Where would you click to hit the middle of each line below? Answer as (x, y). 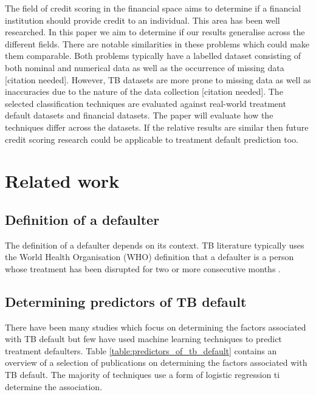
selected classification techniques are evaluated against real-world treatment (146, 103)
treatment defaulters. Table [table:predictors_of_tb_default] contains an (141, 350)
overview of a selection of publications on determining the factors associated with (156, 362)
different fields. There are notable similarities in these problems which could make (157, 43)
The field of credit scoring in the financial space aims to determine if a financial (153, 8)
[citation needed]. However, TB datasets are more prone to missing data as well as (158, 79)
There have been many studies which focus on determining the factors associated (156, 327)
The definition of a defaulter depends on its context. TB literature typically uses (155, 245)
